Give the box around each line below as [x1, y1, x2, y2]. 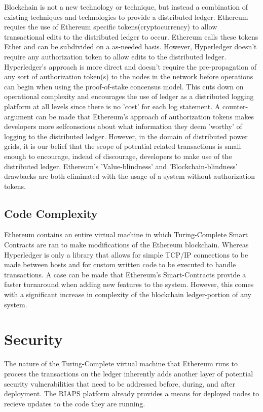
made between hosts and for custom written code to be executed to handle [4, 259, 236, 270]
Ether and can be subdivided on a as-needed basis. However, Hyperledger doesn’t [4, 41, 257, 52]
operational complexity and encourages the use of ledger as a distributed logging [4, 91, 254, 102]
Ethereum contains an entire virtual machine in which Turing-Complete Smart [4, 229, 248, 240]
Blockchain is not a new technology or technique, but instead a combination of [4, 2, 248, 12]
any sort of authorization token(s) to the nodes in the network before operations [4, 71, 253, 82]
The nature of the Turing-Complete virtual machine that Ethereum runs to [4, 358, 238, 369]
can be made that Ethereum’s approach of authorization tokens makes [35, 111, 254, 121]
